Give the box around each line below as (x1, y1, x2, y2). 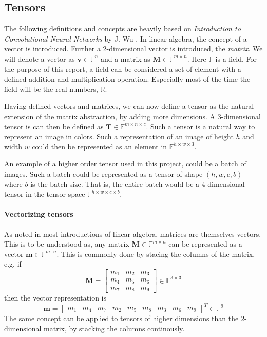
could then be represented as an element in (32, 141, 167, 152)
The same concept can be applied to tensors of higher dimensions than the (4, 313, 239, 324)
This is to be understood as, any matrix (4, 238, 129, 249)
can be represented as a (168, 238, 242, 249)
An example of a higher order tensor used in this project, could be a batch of (4, 158, 246, 169)
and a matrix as (100, 53, 150, 64)
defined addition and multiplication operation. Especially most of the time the (4, 73, 251, 84)
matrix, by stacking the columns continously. (44, 323, 185, 334)
